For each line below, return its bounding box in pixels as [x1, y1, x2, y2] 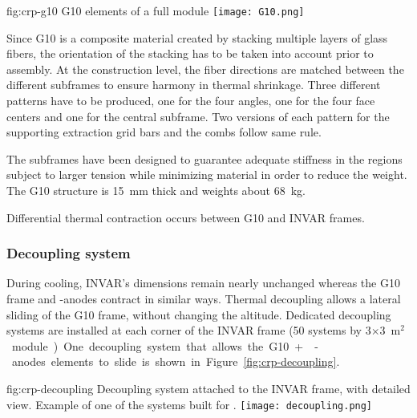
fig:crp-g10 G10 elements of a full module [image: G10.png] [6, 2, 305, 18]
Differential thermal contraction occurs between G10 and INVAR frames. [6, 209, 365, 225]
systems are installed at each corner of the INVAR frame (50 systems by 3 [6, 322, 371, 339]
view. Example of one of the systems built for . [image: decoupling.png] [6, 396, 373, 412]
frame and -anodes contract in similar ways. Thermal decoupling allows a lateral [6, 290, 401, 306]
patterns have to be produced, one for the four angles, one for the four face [6, 92, 375, 109]
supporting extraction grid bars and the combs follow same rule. [6, 124, 322, 140]
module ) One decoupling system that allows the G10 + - [11, 337, 318, 354]
